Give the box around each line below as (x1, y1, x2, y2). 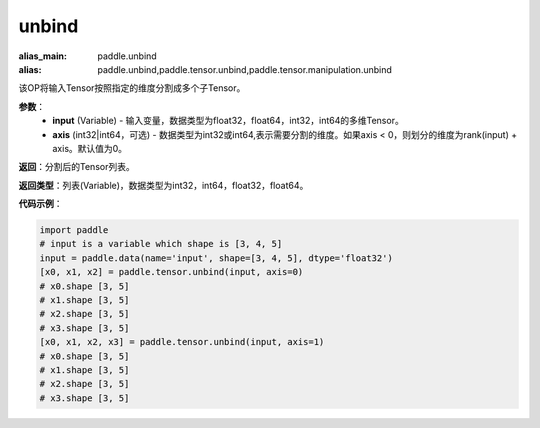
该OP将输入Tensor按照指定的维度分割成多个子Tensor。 (18, 82, 246, 94)
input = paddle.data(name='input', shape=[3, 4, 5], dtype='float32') (39, 252, 394, 264)
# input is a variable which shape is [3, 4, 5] (39, 238, 283, 250)
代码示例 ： (18, 198, 63, 210)
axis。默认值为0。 (52, 142, 128, 154)
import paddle (39, 225, 109, 236)
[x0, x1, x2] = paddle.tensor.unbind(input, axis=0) (39, 266, 304, 278)
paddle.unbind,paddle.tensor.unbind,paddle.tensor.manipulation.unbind (97, 63, 392, 75)
